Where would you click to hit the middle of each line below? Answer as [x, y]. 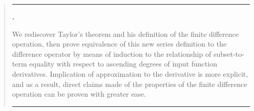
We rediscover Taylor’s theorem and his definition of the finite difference [125, 34]
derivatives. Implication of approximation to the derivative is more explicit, [130, 73]
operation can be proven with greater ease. [79, 94]
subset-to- [229, 53]
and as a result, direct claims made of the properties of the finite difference [130, 84]
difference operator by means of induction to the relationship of [112, 53]
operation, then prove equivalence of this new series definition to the [119, 44]
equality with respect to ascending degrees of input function [123, 64]
